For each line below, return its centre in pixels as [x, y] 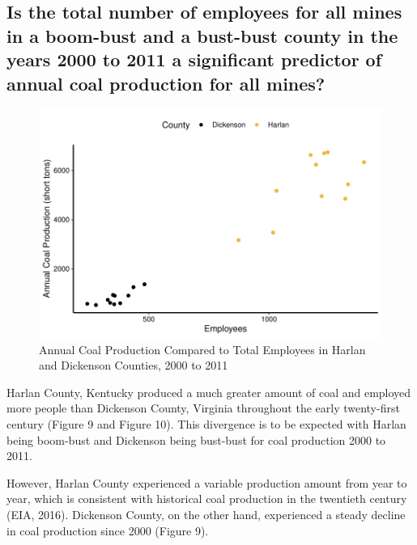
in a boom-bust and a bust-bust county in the [202, 35]
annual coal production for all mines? [166, 83]
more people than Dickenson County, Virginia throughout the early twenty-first [203, 408]
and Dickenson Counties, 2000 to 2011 [134, 365]
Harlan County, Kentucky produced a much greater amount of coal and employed [209, 392]
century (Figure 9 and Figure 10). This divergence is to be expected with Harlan [206, 424]
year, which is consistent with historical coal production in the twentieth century [207, 499]
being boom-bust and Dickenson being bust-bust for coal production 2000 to [196, 439]
